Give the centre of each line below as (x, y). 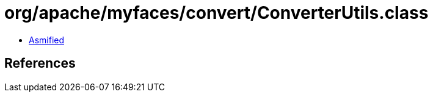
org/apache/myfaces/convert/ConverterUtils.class (217, 13)
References (40, 63)
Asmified (47, 40)
